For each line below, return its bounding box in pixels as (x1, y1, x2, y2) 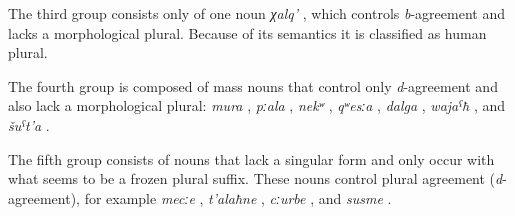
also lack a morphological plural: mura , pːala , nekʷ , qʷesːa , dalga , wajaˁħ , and (8, 95, 506, 116)
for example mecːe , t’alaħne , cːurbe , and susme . (84, 187, 392, 208)
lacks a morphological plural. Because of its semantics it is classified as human (8, 22, 487, 43)
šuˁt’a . (8, 114, 50, 135)
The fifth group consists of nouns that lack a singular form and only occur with (8, 148, 495, 169)
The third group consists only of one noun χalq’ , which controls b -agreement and (8, 3, 505, 23)
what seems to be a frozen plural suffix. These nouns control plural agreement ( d (8, 168, 503, 189)
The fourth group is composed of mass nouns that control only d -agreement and (8, 75, 498, 96)
